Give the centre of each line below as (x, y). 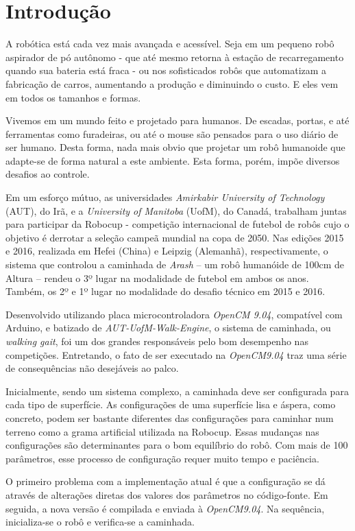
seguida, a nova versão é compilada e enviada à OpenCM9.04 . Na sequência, (165, 508)
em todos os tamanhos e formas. (73, 97)
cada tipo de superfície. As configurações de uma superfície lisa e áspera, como (171, 404)
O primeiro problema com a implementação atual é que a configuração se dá (166, 481)
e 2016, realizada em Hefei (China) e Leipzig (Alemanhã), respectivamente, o (167, 251)
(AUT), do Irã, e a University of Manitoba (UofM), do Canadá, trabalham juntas (176, 210)
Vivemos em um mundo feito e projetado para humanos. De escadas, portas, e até (177, 120)
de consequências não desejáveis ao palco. (92, 368)
